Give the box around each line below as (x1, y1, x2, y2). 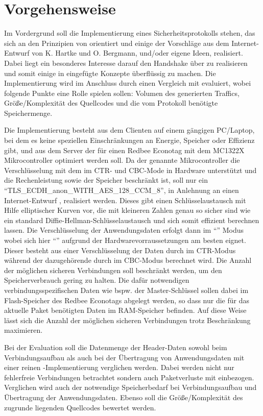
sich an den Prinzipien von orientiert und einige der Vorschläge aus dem (4, 37, 229, 48)
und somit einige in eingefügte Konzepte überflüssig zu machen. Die (4, 67, 216, 78)
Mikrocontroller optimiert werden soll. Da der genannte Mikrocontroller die (4, 155, 240, 165)
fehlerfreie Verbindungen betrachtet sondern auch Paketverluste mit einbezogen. (4, 372, 254, 382)
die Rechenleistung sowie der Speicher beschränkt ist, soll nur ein (4, 175, 208, 185)
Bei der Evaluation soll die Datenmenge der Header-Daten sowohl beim (4, 341, 227, 352)
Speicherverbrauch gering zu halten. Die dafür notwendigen (4, 275, 189, 285)
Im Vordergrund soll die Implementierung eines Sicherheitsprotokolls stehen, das (4, 28, 255, 38)
